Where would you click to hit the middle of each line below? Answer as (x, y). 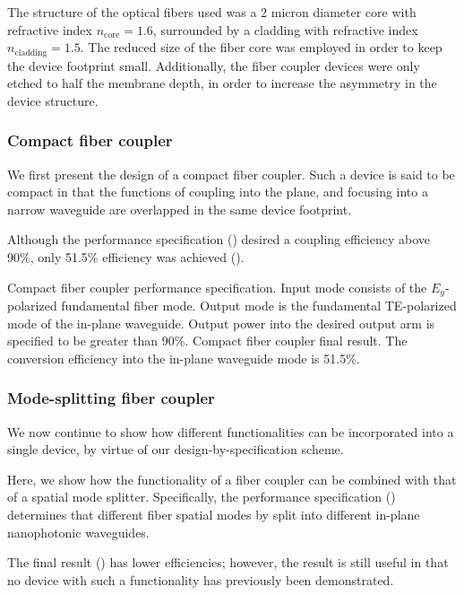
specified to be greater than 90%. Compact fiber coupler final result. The (207, 341)
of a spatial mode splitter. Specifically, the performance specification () (202, 497)
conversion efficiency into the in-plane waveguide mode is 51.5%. (184, 358)
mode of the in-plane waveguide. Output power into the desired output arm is (221, 323)
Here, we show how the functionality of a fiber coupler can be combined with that (232, 479)
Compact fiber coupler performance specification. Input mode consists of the (217, 287)
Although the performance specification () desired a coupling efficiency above (219, 239)
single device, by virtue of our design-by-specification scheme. (176, 449)
